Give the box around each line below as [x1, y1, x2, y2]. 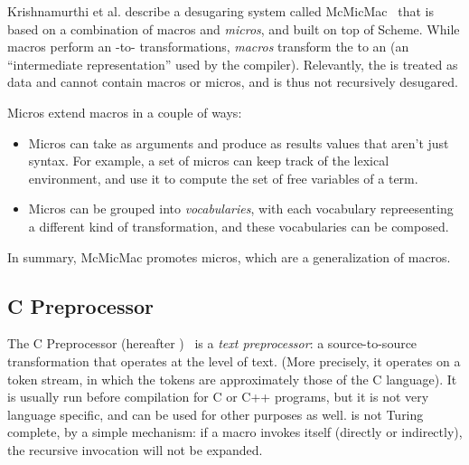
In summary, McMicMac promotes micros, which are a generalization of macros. [7, 247, 451, 266]
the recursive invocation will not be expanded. [7, 440, 263, 459]
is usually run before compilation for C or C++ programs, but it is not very [7, 387, 429, 406]
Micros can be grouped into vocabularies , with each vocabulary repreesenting [28, 199, 454, 218]
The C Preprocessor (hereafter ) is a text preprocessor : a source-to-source [7, 334, 417, 353]
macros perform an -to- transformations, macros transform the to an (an [7, 37, 409, 56]
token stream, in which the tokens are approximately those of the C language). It [7, 369, 457, 388]
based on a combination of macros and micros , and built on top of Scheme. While [7, 19, 460, 38]
